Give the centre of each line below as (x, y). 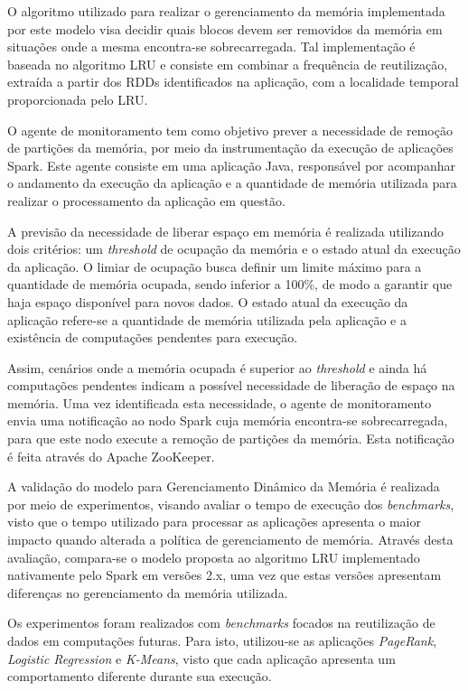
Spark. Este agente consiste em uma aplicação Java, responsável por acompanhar (231, 165)
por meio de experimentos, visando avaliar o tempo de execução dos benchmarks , (231, 504)
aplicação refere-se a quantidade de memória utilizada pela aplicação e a (207, 319)
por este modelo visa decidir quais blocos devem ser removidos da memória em (225, 28)
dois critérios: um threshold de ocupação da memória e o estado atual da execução (234, 249)
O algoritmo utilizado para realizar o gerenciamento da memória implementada (226, 11)
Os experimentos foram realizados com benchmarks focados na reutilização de (221, 623)
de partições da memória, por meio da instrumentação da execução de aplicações (230, 148)
